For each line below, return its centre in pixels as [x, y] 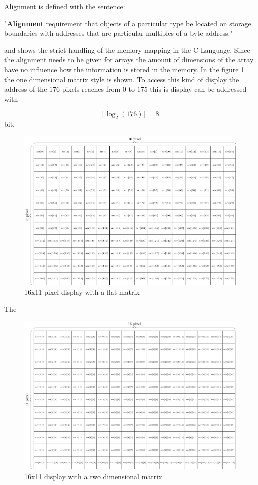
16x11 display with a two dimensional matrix [93, 477]
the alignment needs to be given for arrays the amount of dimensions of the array [129, 59]
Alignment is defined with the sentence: [65, 6]
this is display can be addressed [198, 89]
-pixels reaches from [90, 89]
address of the [26, 89]
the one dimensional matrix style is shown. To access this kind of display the [122, 79]
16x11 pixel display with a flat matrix [82, 292]
